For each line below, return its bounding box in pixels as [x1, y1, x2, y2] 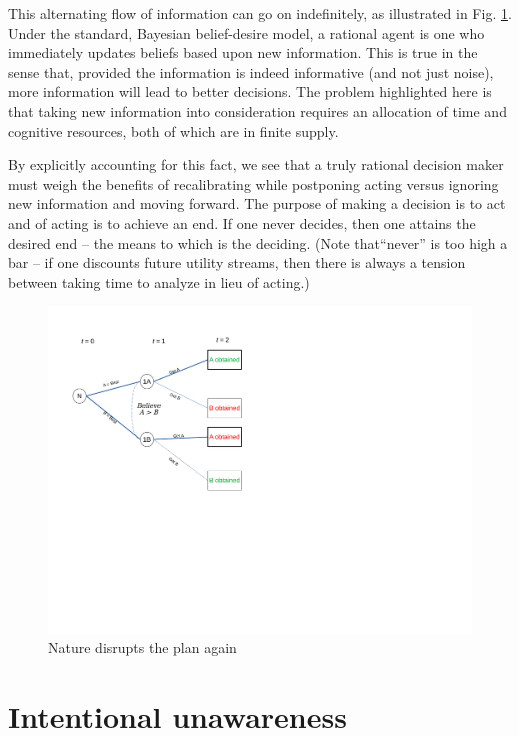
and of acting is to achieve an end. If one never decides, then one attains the [8, 212, 476, 233]
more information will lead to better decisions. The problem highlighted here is [8, 81, 492, 102]
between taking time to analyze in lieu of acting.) [8, 271, 310, 292]
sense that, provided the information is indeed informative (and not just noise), [8, 61, 494, 82]
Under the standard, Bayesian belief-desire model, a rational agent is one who [8, 22, 485, 43]
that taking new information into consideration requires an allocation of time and [8, 100, 507, 121]
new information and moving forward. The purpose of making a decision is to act [8, 193, 506, 214]
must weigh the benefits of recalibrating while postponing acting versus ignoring [8, 173, 499, 194]
